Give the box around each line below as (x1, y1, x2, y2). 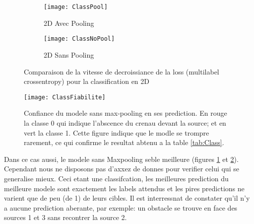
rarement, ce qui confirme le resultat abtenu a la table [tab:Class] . (24, 137, 224, 148)
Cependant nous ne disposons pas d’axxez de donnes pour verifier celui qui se (4, 163, 239, 174)
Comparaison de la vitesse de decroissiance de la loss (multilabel (24, 66, 219, 76)
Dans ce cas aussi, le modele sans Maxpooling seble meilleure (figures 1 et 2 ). (4, 153, 239, 164)
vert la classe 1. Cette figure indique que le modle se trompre (24, 127, 209, 138)
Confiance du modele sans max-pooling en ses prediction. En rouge (24, 108, 227, 118)
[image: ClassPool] (44, 3, 108, 10)
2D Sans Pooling (44, 49, 94, 60)
